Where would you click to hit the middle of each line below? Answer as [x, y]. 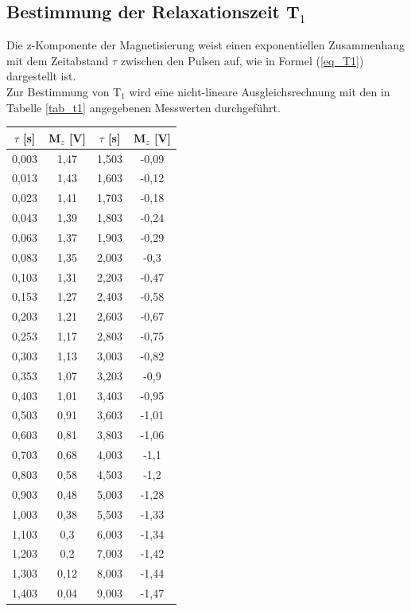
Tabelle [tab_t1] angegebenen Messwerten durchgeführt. [143, 107]
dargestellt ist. [41, 76]
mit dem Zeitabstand [58, 60]
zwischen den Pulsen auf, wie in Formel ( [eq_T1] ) [242, 60]
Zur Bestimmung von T [64, 91]
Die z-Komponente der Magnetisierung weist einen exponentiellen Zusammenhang [205, 45]
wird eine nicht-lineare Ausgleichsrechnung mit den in [260, 91]
